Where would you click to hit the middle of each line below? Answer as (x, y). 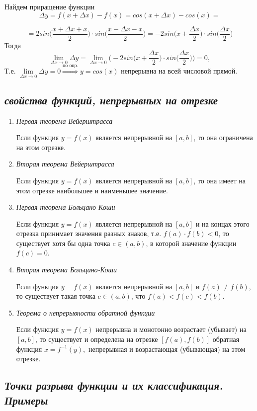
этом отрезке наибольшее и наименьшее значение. (92, 190)
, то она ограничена (223, 137)
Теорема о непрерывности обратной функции (86, 312)
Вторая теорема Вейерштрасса (65, 164)
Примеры (26, 400)
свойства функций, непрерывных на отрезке (111, 100)
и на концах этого (222, 223)
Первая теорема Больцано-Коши (66, 207)
